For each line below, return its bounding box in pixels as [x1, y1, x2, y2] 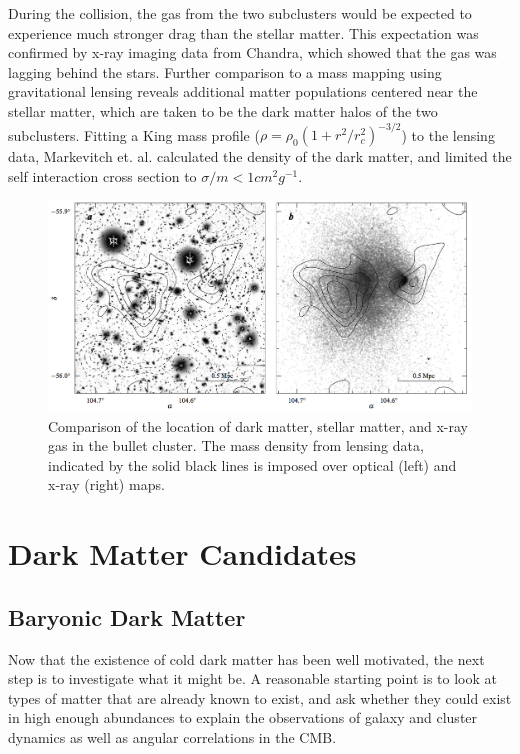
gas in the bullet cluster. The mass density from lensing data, [48, 435, 424, 456]
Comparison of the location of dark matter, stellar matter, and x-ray [48, 415, 469, 436]
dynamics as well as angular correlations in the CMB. [8, 726, 337, 747]
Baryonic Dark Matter [8, 601, 246, 632]
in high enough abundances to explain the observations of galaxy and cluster [8, 707, 478, 728]
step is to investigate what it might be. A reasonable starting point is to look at [8, 668, 497, 689]
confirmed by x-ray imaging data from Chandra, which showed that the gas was [8, 42, 497, 63]
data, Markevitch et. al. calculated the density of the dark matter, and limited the [8, 146, 512, 167]
